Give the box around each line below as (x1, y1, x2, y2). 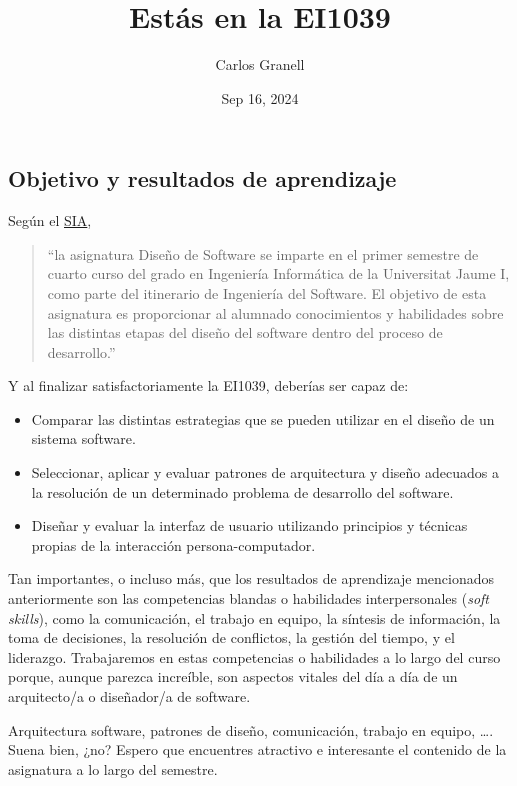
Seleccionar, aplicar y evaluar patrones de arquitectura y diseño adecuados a (31, 462, 499, 483)
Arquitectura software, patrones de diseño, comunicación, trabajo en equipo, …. (8, 719, 494, 740)
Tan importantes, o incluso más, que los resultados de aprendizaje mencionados (8, 568, 494, 589)
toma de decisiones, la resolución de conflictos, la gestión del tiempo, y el (8, 627, 455, 648)
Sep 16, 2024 (221, 87, 299, 108)
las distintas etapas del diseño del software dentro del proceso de (47, 322, 443, 343)
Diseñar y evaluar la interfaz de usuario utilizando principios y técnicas (31, 515, 468, 536)
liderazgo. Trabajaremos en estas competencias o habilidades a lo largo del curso (8, 646, 501, 667)
